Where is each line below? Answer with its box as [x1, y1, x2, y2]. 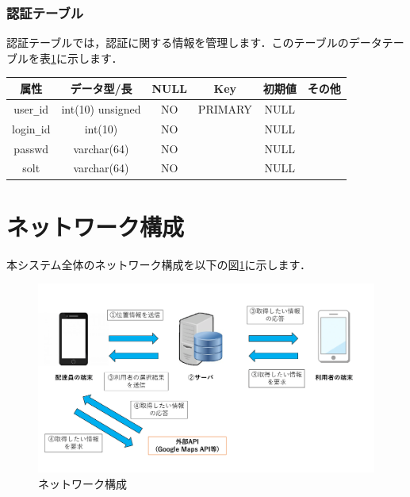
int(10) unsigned [61, 100, 141, 117]
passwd [13, 140, 49, 156]
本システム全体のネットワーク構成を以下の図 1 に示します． [6, 256, 312, 272]
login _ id [12, 120, 51, 137]
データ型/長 [70, 79, 132, 96]
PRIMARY [197, 100, 252, 117]
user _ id [13, 100, 49, 117]
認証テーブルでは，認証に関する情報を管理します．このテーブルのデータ [6, 34, 382, 51]
